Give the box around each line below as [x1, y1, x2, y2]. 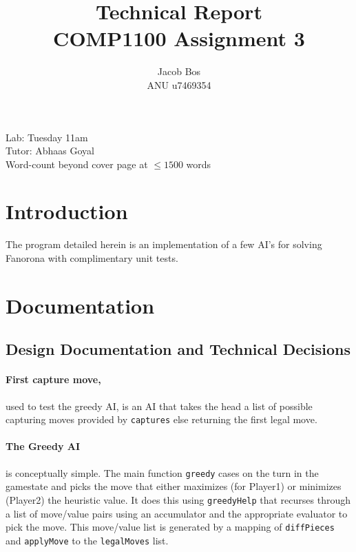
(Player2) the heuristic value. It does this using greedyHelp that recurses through [6, 492, 351, 507]
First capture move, [6, 372, 101, 387]
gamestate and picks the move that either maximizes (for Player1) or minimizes [6, 479, 342, 493]
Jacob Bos [157, 64, 201, 79]
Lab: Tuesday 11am [6, 130, 88, 144]
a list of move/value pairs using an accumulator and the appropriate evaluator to [6, 506, 348, 520]
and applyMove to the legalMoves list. [6, 533, 169, 547]
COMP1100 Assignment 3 [53, 24, 305, 52]
